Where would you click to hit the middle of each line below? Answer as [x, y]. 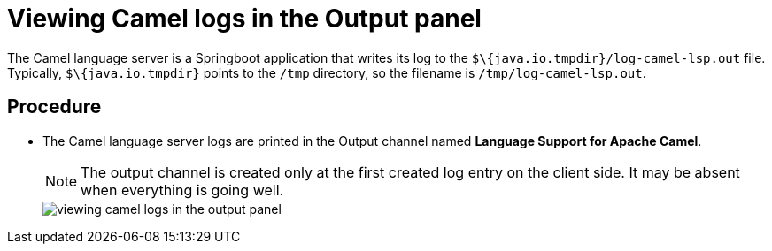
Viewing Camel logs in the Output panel [244, 19]
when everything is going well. [182, 190]
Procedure [54, 107]
